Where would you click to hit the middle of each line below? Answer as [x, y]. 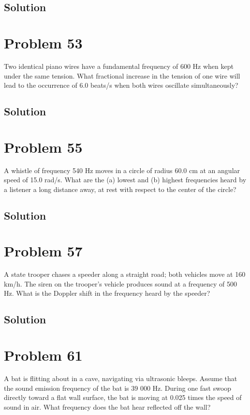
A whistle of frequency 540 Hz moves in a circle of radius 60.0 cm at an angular [122, 170]
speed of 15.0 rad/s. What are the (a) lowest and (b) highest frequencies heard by [125, 180]
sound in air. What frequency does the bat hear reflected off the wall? [107, 407]
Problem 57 [43, 251]
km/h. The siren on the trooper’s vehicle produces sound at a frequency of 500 [120, 283]
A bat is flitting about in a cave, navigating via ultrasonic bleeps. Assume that [121, 378]
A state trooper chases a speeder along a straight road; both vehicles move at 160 [125, 274]
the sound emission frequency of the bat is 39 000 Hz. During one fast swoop [118, 388]
